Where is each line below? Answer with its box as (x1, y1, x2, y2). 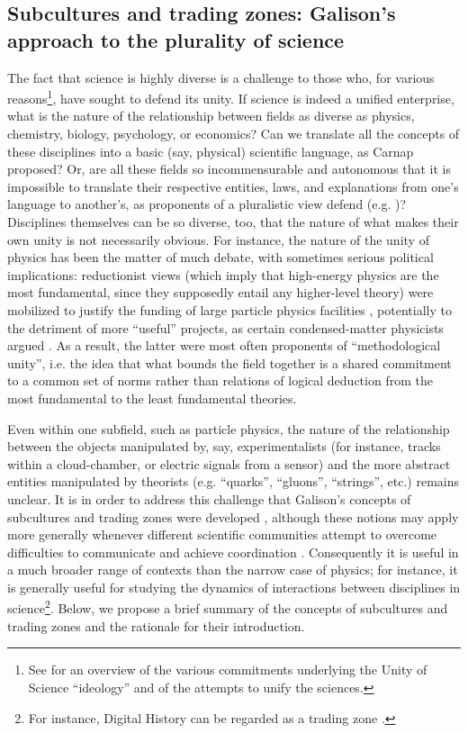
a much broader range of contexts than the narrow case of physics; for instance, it (7, 560, 458, 579)
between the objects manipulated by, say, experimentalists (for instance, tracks (7, 437, 441, 456)
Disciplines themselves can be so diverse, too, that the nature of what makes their (7, 213, 459, 231)
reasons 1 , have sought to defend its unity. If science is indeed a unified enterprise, (7, 86, 454, 107)
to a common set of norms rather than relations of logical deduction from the (7, 371, 433, 390)
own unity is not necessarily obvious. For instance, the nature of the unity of (7, 230, 429, 249)
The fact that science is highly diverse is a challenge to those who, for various (7, 68, 435, 86)
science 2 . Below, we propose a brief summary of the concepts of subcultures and (7, 596, 448, 618)
